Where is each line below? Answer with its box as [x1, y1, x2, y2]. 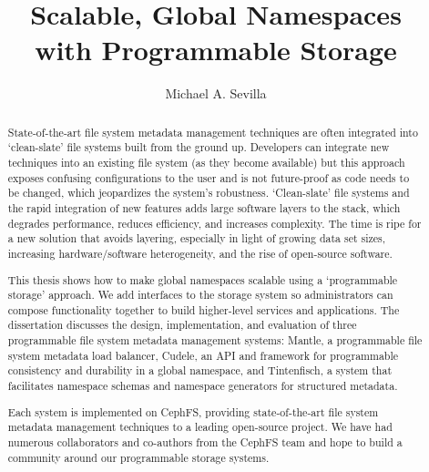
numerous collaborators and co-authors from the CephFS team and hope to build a [7, 434, 403, 449]
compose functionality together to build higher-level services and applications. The [7, 302, 400, 317]
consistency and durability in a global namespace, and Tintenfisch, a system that [7, 363, 393, 378]
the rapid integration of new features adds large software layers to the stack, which [7, 200, 401, 215]
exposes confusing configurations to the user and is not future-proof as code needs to [7, 169, 410, 185]
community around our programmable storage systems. [7, 449, 270, 465]
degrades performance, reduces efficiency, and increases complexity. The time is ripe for [7, 215, 422, 231]
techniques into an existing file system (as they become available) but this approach [7, 155, 405, 170]
